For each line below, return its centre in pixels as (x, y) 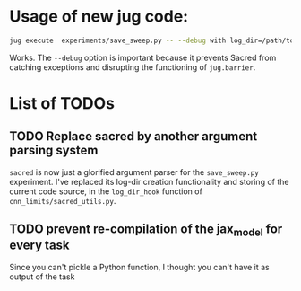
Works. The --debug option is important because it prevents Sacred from (143, 57)
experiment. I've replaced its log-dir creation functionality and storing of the (149, 181)
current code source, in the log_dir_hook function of (106, 191)
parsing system (54, 150)
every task (39, 246)
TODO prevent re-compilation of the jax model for (146, 230)
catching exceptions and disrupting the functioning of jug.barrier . (133, 67)
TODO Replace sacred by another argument (133, 137)
